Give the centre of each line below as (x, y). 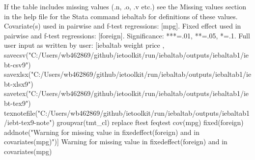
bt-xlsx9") (19, 83)
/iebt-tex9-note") (29, 122)
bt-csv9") (17, 64)
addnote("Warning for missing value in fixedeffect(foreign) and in (102, 132)
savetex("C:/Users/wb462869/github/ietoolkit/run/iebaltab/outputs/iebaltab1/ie (127, 93)
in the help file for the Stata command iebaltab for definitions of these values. (121, 16)
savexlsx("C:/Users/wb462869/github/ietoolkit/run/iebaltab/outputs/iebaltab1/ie (128, 74)
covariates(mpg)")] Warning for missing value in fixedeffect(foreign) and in (116, 142)
